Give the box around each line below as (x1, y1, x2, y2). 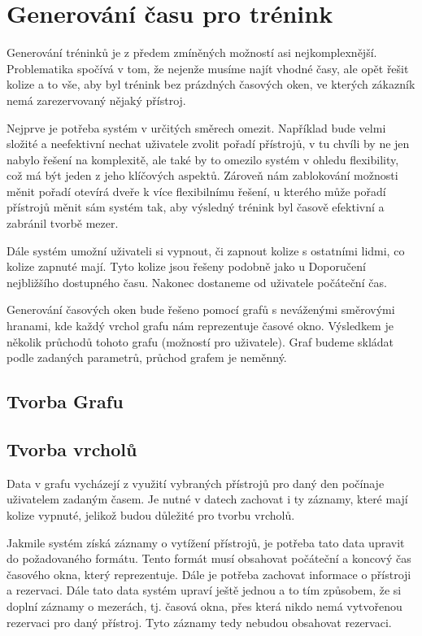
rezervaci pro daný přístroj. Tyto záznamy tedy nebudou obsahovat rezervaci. (7, 613, 392, 630)
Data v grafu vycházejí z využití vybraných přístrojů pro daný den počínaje (7, 474, 385, 491)
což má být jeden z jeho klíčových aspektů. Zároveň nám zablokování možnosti (7, 167, 398, 184)
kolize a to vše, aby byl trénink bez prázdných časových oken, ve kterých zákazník (7, 76, 415, 93)
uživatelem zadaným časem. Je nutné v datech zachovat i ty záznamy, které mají (7, 490, 408, 507)
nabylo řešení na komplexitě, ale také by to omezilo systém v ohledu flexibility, (7, 150, 399, 168)
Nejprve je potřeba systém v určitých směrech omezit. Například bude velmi (7, 119, 386, 136)
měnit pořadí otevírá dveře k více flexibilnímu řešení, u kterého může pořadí (7, 182, 386, 199)
